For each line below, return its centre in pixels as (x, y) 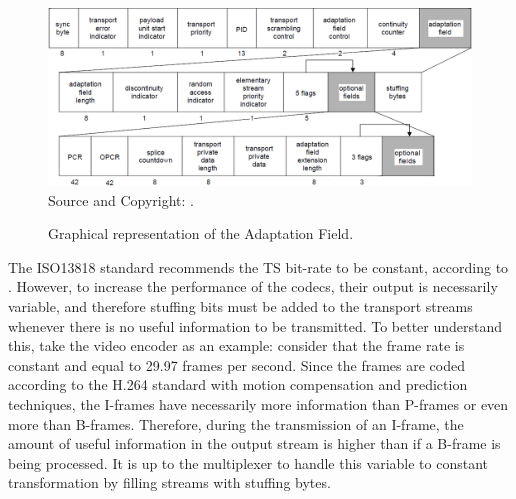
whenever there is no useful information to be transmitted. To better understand (255, 325)
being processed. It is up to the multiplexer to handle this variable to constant (248, 462)
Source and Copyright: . (121, 199)
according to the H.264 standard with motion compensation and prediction (238, 384)
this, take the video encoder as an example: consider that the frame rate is (236, 345)
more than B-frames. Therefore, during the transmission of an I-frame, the (236, 423)
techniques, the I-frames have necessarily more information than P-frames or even (258, 403)
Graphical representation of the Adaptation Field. (201, 233)
